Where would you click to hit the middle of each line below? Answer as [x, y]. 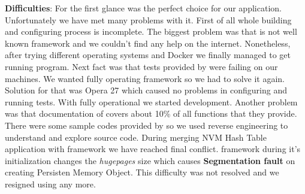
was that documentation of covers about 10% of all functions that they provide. [151, 113]
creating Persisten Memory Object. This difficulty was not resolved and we [142, 172]
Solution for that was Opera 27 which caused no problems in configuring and [146, 90]
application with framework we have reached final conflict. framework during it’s [153, 149]
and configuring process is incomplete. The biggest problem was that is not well [151, 31]
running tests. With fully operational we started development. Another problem [151, 101]
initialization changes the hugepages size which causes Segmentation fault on [150, 160]
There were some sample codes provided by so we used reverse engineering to [147, 125]
